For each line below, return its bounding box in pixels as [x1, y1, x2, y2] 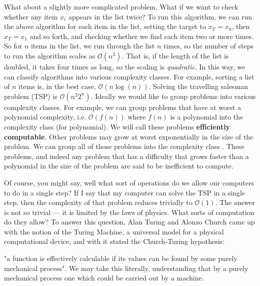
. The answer [215, 197, 255, 207]
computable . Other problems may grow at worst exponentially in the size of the [4, 131, 253, 141]
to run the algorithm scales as [4, 50, 95, 60]
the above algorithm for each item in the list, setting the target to [4, 21, 206, 31]
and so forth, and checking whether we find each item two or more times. [29, 30, 254, 41]
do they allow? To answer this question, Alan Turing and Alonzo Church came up [4, 216, 255, 227]
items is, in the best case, [18, 81, 96, 91]
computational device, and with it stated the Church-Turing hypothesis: [4, 236, 224, 246]
